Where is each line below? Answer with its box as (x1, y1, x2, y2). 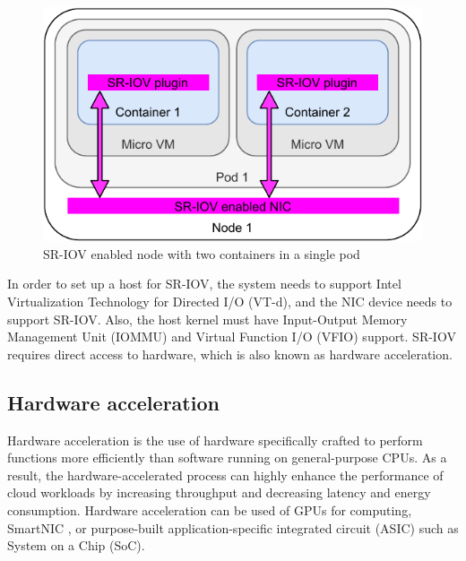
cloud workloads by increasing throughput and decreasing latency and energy (7, 483, 431, 502)
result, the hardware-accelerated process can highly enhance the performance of (7, 465, 444, 484)
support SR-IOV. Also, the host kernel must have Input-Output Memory (7, 309, 408, 328)
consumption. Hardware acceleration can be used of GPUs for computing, (7, 501, 412, 520)
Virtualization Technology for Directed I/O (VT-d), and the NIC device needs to (7, 292, 453, 311)
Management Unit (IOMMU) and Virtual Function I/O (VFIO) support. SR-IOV (7, 327, 456, 346)
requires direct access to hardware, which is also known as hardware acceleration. (7, 344, 453, 363)
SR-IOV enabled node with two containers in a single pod (43, 244, 360, 263)
